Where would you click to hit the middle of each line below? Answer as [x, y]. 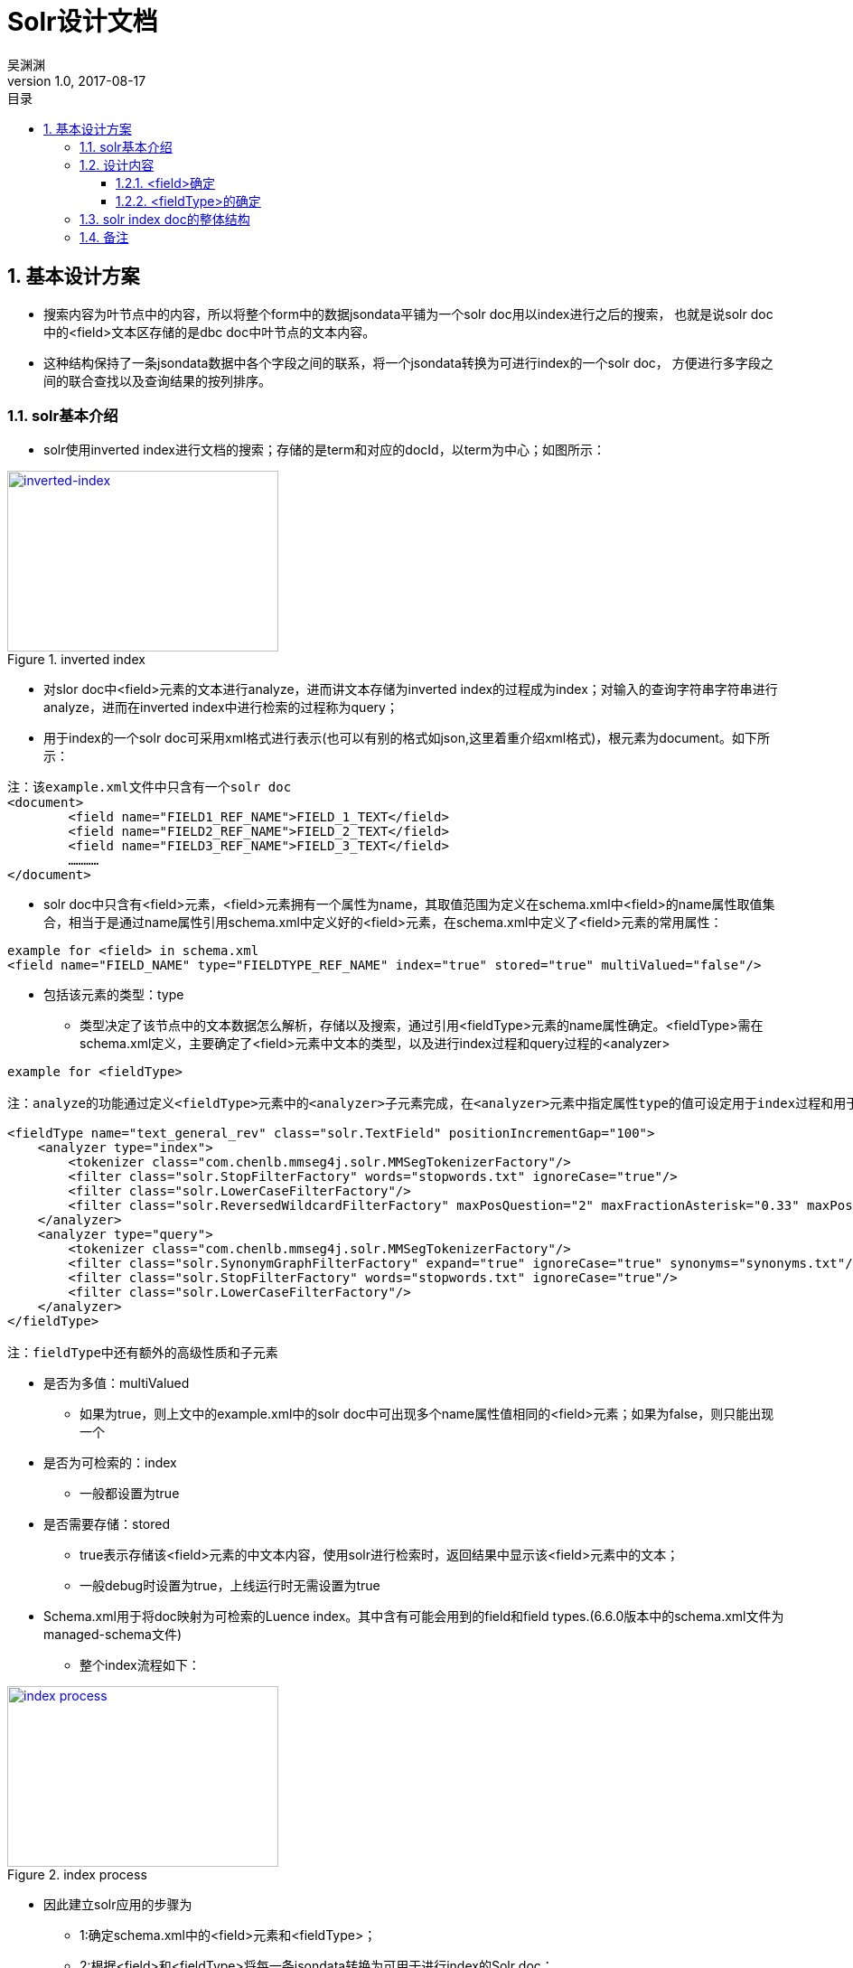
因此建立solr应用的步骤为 [118, 1905]
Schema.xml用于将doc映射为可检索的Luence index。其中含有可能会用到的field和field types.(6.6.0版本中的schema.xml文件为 [414, 1617]
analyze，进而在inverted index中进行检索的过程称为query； [221, 708]
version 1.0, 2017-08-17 [77, 80]
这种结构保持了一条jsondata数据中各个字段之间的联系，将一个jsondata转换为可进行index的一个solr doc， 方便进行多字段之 [408, 362]
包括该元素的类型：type [114, 995]
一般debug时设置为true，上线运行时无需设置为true [230, 1586]
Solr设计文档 [83, 22]
